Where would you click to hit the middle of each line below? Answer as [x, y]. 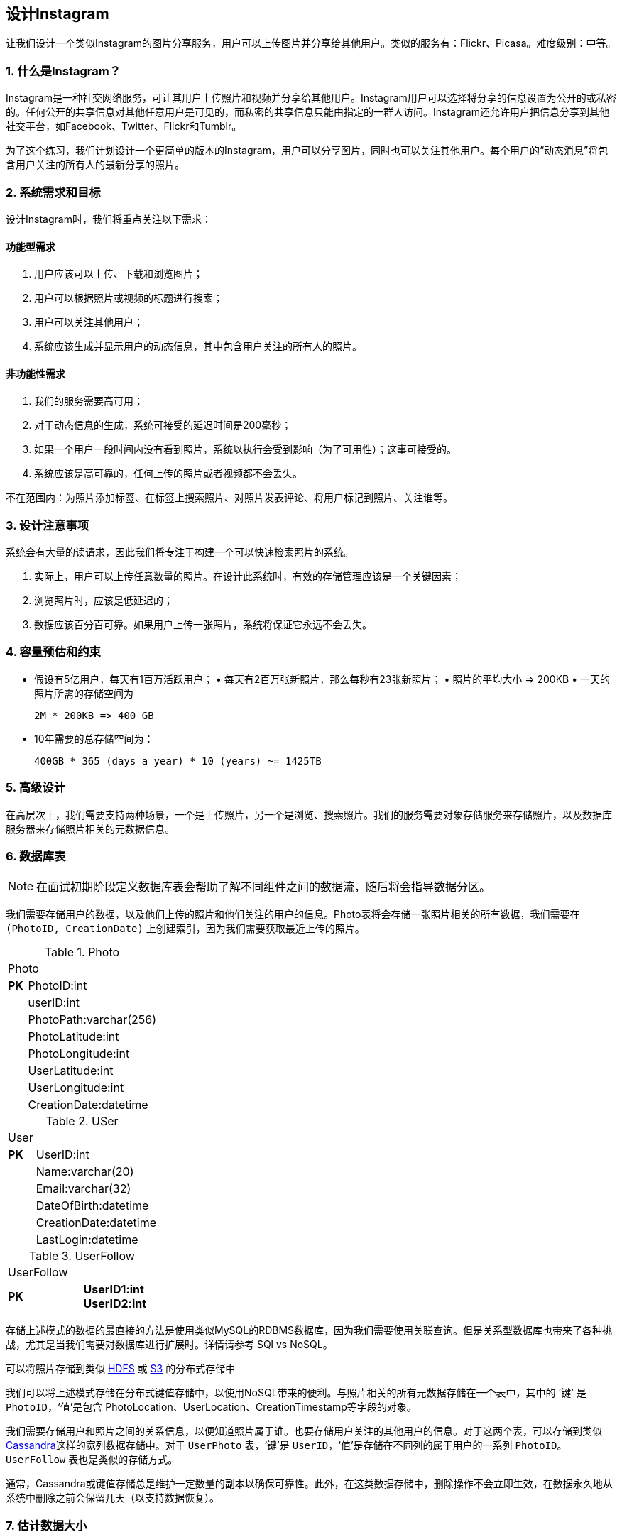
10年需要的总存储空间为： [94, 738]
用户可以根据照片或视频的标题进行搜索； [129, 298]
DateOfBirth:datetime [92, 1206]
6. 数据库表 [36, 856]
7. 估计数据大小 [47, 1525]
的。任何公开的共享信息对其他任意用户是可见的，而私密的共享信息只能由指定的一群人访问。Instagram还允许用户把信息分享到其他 [307, 112]
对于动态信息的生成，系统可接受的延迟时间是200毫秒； [163, 425]
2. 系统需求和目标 [53, 192]
